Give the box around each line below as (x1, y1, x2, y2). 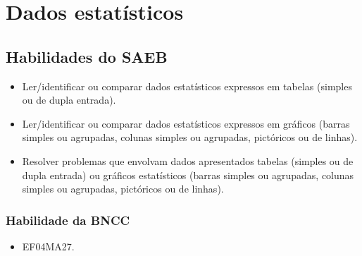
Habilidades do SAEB (6, 45, 168, 67)
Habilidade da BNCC (6, 211, 130, 228)
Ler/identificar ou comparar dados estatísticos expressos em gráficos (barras (22, 116, 350, 130)
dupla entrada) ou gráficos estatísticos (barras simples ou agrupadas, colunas (22, 167, 354, 182)
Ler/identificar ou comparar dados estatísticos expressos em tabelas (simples (22, 78, 352, 93)
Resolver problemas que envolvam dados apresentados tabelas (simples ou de (22, 153, 354, 168)
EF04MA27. (22, 238, 75, 253)
